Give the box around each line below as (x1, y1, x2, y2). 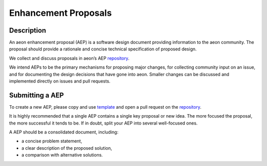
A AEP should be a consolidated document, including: (9, 129, 119, 135)
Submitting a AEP (9, 91, 64, 99)
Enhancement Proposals (9, 7, 112, 18)
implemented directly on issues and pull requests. (9, 78, 111, 84)
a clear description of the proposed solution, (21, 145, 112, 151)
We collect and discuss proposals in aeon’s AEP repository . (9, 55, 130, 61)
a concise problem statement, (21, 138, 83, 144)
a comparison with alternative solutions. (21, 152, 103, 158)
